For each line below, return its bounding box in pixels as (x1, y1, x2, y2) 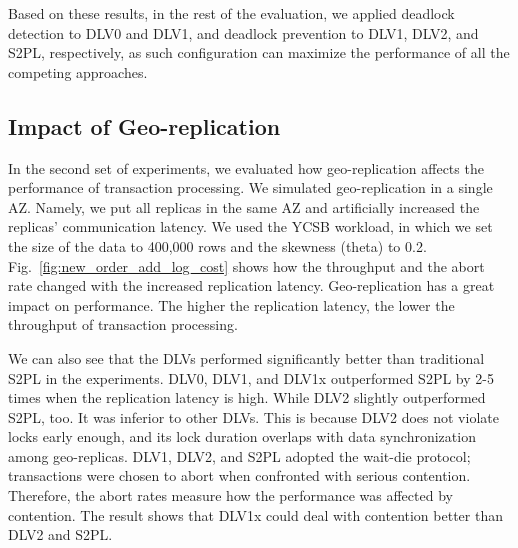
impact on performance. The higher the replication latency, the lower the (8, 294, 455, 315)
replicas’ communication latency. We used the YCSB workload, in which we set (8, 216, 493, 237)
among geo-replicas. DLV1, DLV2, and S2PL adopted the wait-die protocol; (8, 445, 471, 466)
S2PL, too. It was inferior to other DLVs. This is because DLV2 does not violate (8, 406, 499, 427)
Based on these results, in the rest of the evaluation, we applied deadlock (8, 3, 455, 23)
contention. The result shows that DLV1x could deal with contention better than (8, 504, 503, 525)
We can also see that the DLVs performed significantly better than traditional (8, 347, 485, 368)
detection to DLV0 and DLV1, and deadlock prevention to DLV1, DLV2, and (8, 22, 479, 43)
